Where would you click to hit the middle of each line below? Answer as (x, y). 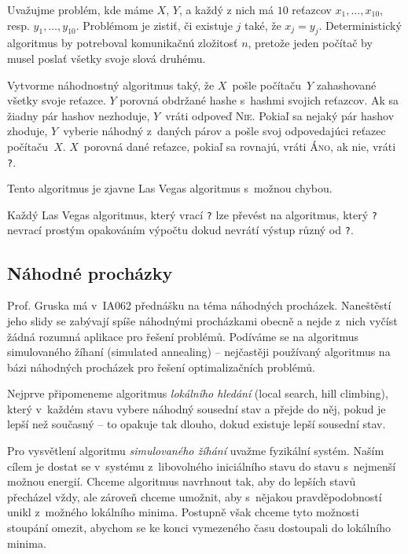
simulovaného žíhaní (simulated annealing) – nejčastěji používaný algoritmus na (199, 352)
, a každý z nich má (226, 9)
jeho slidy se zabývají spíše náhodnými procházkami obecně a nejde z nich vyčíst (202, 320)
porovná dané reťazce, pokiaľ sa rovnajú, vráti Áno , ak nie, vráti (240, 146)
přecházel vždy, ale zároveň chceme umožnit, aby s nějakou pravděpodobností (195, 496)
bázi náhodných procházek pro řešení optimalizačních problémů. (161, 367)
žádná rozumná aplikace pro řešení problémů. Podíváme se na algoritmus (183, 336)
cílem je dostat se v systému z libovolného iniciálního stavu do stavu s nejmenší (202, 466)
